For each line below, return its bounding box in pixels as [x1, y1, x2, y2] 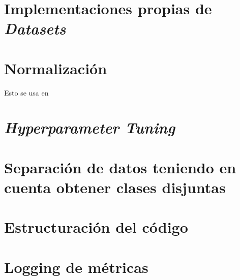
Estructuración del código [4, 216, 188, 237]
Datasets [4, 18, 66, 39]
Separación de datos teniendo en [4, 157, 236, 177]
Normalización [4, 57, 107, 78]
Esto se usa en [4, 87, 49, 98]
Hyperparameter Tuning [4, 117, 175, 138]
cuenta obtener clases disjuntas [4, 177, 226, 198]
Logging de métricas [4, 256, 148, 277]
